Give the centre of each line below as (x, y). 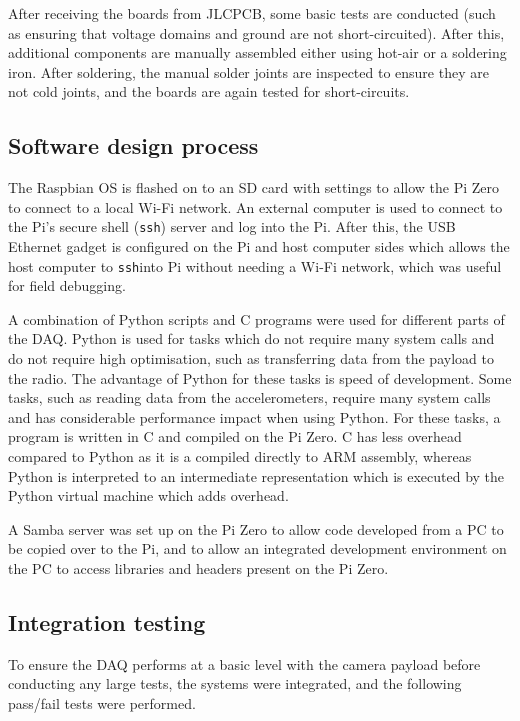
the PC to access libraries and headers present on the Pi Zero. (198, 567)
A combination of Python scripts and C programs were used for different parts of (256, 318)
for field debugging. (67, 285)
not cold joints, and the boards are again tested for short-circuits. (209, 91)
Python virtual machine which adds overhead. (148, 495)
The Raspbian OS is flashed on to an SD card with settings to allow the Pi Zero (254, 187)
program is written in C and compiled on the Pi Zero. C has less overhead (235, 436)
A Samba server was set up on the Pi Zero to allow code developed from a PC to (256, 528)
